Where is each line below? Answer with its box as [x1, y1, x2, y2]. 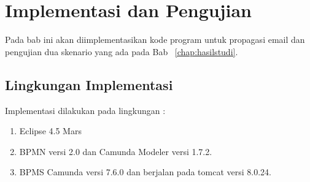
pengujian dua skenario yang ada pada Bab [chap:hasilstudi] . [5, 45, 238, 58]
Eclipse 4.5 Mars [19, 124, 82, 137]
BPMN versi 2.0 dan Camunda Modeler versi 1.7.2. [19, 145, 212, 157]
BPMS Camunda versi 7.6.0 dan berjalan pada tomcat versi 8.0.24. [19, 165, 271, 178]
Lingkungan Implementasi [5, 75, 173, 94]
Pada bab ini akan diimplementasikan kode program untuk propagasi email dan [5, 33, 305, 46]
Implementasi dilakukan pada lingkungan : [5, 104, 166, 116]
